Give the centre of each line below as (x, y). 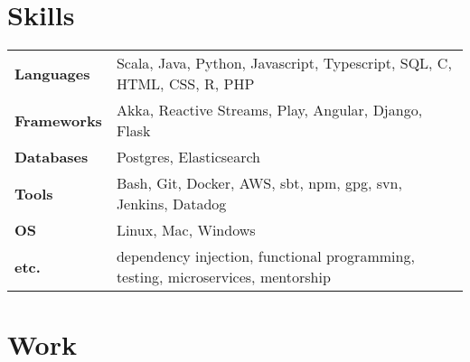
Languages (52, 73)
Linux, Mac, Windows (186, 230)
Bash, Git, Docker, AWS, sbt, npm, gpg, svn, (259, 183)
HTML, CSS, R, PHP (185, 84)
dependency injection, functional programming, (265, 256)
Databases (52, 157)
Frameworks (58, 120)
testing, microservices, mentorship (223, 277)
